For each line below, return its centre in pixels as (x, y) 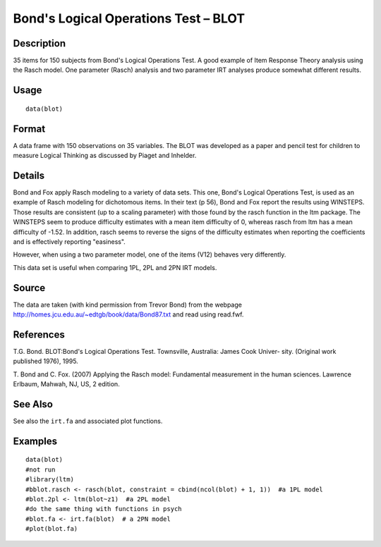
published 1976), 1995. (46, 361)
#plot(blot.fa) (52, 529)
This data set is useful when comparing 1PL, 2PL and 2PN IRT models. (115, 267)
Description (40, 43)
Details (29, 175)
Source (29, 288)
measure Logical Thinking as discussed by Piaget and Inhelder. (105, 156)
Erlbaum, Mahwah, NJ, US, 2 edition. (66, 384)
